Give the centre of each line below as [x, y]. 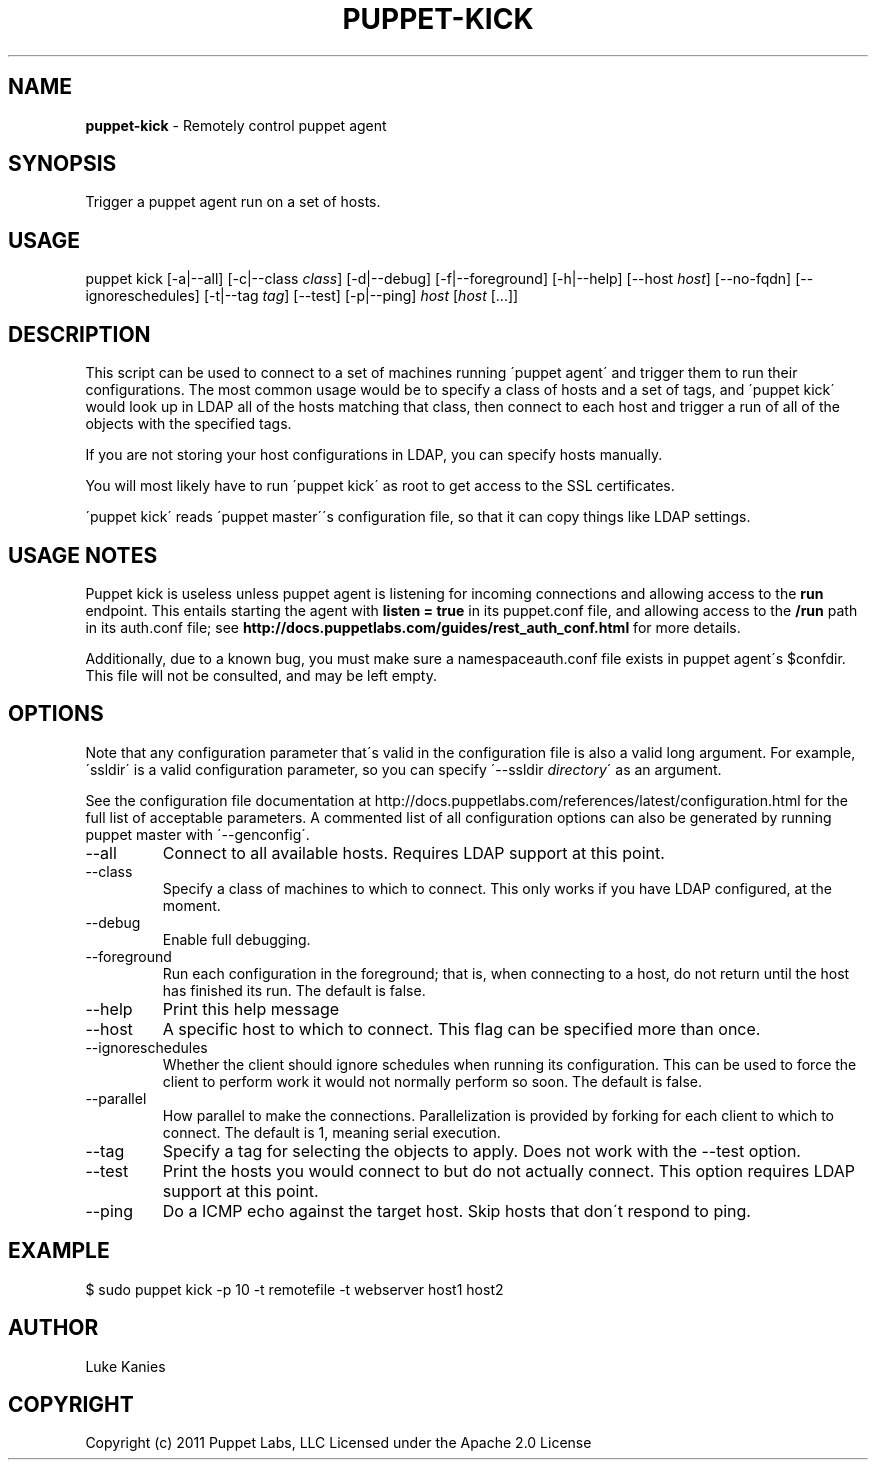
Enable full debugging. [236, 939]
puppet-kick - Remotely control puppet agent [236, 125]
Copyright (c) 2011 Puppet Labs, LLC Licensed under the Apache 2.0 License [338, 1443]
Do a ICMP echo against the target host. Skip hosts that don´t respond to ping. [456, 1210]
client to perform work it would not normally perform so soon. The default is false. [432, 1081]
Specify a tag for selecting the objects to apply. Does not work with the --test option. [481, 1150]
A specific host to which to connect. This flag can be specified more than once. [461, 1028]
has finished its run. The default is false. [294, 990]
